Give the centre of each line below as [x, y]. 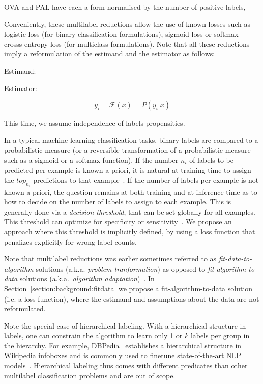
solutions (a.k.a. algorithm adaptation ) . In [87, 278]
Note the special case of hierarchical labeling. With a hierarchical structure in [125, 325]
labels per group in [220, 335]
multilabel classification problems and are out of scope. [90, 375]
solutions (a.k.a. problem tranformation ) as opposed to [121, 268]
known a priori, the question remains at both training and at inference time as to [131, 191]
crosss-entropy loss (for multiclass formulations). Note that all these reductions [127, 43]
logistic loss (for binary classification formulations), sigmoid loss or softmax [121, 34]
